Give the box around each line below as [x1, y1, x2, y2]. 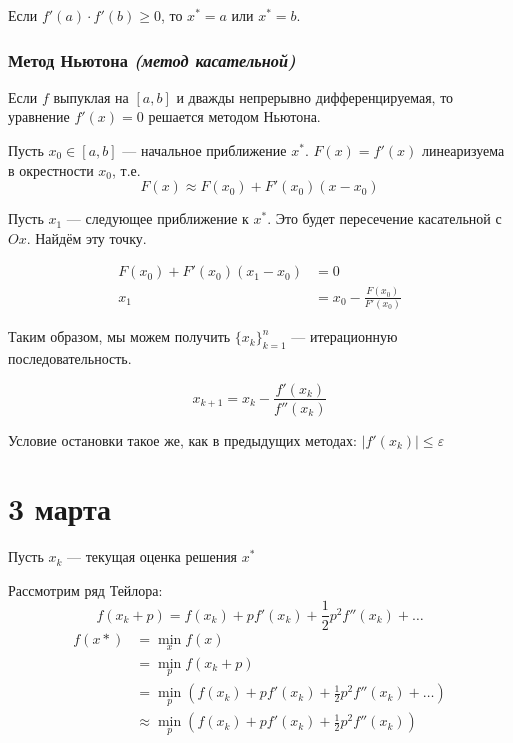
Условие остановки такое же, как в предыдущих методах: [8, 429, 357, 450]
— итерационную [291, 326, 398, 347]
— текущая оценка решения [67, 546, 238, 567]
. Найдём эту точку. [26, 227, 147, 248]
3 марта [8, 488, 112, 529]
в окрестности [8, 159, 94, 180]
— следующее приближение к [66, 208, 249, 229]
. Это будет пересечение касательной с [267, 208, 502, 229]
